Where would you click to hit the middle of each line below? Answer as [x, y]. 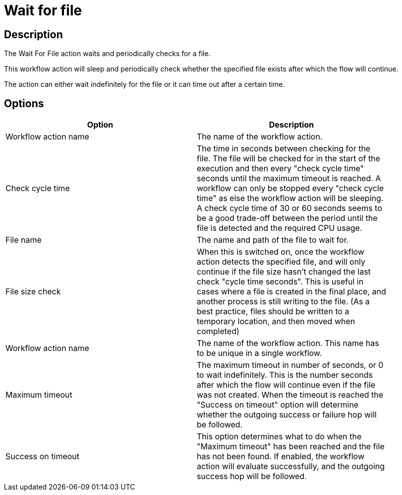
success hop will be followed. [252, 476]
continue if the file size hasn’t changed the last [284, 272]
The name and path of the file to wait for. [273, 240]
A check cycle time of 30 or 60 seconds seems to [289, 208]
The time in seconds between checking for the [284, 149]
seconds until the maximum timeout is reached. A [289, 178]
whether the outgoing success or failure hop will [287, 415]
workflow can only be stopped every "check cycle [290, 188]
